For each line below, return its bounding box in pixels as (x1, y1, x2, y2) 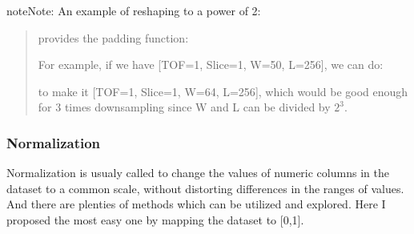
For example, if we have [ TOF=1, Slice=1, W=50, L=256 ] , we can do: (38, 56, 384, 73)
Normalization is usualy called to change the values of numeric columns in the (6, 164, 389, 181)
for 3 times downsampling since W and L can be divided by (38, 99, 331, 115)
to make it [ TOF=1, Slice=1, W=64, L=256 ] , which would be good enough (38, 83, 408, 99)
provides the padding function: (38, 29, 189, 46)
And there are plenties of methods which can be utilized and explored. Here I (6, 196, 386, 212)
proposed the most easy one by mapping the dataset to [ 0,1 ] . (6, 211, 304, 228)
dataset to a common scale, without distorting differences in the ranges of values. (6, 180, 404, 196)
